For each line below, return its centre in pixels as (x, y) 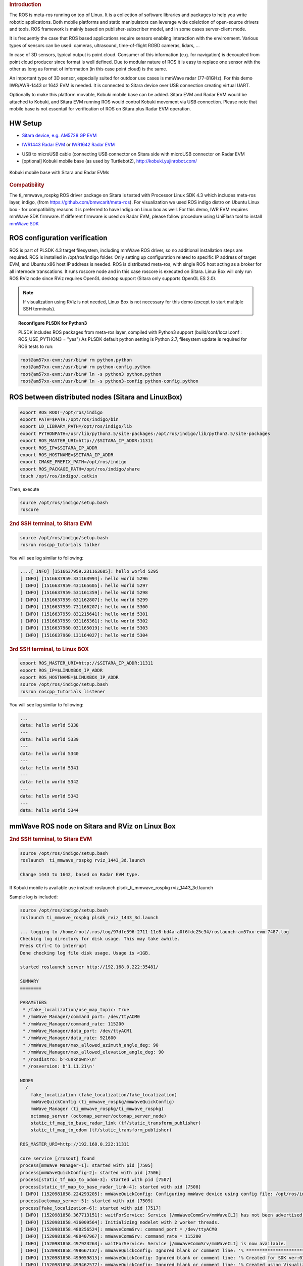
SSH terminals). (39, 309)
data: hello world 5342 (49, 782)
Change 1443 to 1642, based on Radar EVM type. (80, 874)
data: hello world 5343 (49, 796)
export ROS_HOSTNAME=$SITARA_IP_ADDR (67, 455)
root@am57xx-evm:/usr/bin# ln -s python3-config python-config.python (109, 381)
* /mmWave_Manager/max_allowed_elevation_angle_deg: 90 (93, 1052)
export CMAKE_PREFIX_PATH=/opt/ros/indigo (73, 462)
